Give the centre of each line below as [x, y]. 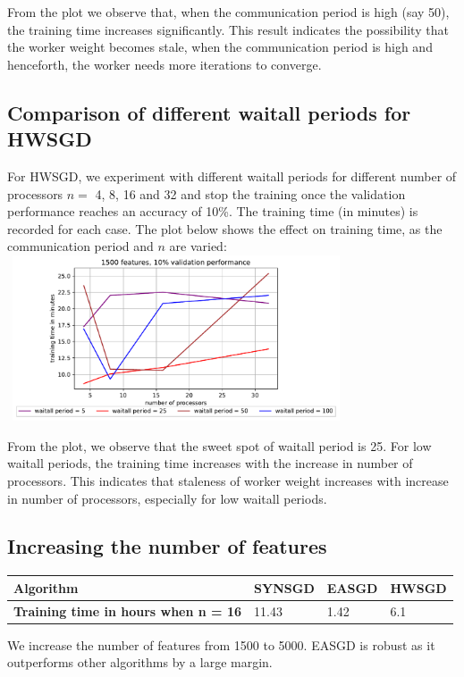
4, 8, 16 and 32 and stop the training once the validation [250, 193]
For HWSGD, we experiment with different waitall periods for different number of [232, 176]
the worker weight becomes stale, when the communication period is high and [220, 47]
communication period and [80, 246]
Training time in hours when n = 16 [128, 610]
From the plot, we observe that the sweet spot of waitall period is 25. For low [219, 445]
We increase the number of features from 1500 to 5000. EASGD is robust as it [221, 644]
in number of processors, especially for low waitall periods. [167, 498]
